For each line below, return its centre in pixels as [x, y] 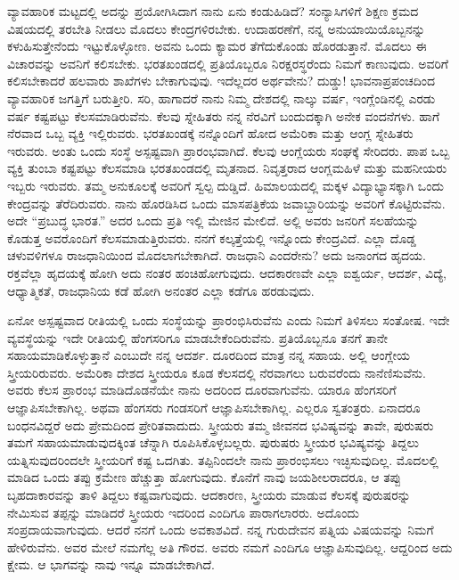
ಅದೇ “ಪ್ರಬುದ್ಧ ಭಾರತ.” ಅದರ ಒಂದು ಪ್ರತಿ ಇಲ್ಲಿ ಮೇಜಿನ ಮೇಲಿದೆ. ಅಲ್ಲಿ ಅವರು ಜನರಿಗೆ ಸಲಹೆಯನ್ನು [213, 221]
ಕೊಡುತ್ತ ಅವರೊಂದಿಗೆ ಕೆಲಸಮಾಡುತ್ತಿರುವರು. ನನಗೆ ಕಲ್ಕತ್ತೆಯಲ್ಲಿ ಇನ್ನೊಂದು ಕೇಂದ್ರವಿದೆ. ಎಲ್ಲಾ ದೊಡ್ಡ [212, 237]
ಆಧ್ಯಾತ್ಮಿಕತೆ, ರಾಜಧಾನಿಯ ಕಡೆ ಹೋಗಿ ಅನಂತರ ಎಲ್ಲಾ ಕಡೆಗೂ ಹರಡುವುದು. [161, 290]
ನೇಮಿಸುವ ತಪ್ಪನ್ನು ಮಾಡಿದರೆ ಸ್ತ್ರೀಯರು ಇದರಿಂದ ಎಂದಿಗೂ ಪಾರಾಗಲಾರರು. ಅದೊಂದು [183, 512]
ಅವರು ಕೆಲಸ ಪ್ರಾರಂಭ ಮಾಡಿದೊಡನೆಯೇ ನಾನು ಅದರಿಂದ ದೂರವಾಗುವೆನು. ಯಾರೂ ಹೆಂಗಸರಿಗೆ [202, 390]
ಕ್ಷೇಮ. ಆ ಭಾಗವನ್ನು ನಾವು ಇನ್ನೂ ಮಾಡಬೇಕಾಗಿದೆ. [111, 564]
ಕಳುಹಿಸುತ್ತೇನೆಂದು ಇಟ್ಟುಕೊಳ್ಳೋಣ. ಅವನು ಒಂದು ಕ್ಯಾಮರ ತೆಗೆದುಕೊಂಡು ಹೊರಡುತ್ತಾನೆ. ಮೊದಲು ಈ [217, 46]
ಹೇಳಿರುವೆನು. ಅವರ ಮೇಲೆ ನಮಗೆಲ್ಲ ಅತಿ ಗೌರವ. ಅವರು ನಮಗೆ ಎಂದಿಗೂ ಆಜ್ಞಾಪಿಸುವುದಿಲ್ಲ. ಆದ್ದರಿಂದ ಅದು [230, 547]
